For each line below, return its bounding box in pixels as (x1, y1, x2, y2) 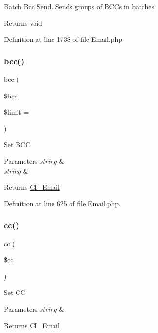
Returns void (4, 18, 42, 28)
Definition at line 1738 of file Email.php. (4, 34, 124, 44)
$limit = (4, 107, 29, 117)
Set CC (4, 287, 26, 297)
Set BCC (4, 139, 31, 150)
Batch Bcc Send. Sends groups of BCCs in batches (4, 1, 154, 11)
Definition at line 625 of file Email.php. (4, 198, 121, 208)
